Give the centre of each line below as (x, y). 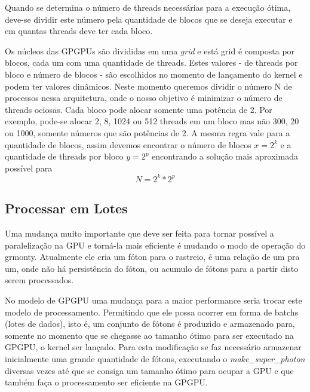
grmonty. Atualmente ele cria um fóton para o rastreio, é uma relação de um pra (152, 257)
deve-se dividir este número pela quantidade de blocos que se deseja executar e (149, 19)
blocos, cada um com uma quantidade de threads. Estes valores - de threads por (151, 62)
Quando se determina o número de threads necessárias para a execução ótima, (148, 7)
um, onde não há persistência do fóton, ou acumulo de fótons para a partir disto (152, 268)
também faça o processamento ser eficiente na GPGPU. (106, 382)
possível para (29, 168)
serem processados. (39, 280)
